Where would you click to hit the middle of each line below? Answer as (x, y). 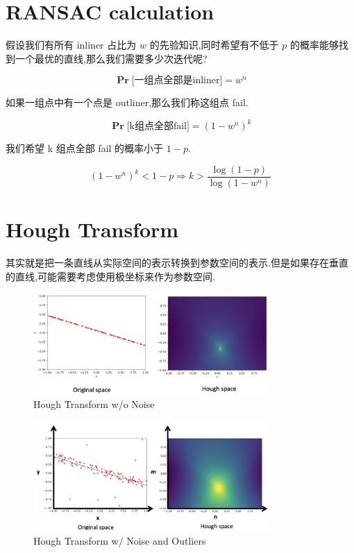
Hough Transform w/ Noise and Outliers (120, 541)
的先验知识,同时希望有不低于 (214, 45)
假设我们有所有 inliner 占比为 (71, 45)
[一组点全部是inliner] (177, 81)
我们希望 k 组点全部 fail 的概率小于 (85, 148)
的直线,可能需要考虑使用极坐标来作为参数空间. (110, 276)
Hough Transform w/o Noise (94, 404)
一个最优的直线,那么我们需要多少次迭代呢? (111, 58)
